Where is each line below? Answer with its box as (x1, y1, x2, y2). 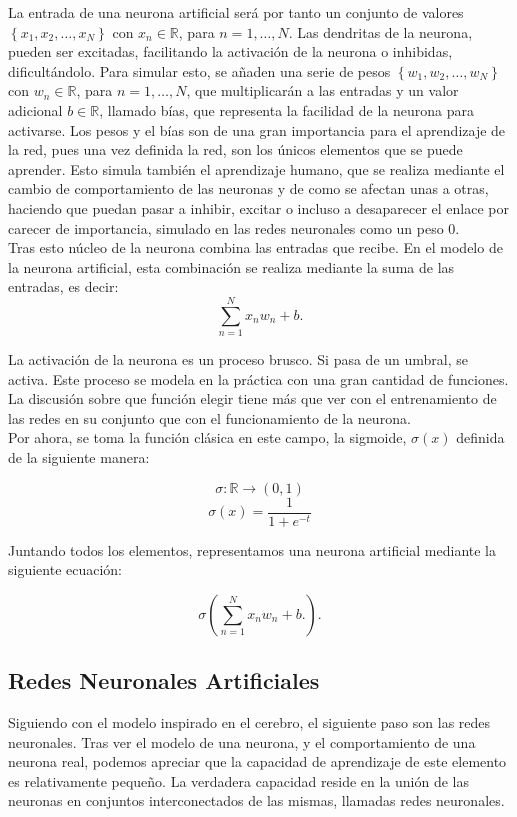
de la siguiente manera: (8, 447, 150, 467)
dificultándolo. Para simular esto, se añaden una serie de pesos (8, 60, 391, 81)
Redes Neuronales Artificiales (8, 665, 320, 696)
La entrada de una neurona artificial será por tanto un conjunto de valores (8, 2, 464, 22)
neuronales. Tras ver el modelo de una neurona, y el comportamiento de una (8, 731, 476, 752)
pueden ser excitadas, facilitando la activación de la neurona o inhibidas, (8, 41, 453, 62)
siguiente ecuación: (8, 559, 123, 580)
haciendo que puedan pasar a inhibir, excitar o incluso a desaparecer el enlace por (8, 197, 509, 218)
